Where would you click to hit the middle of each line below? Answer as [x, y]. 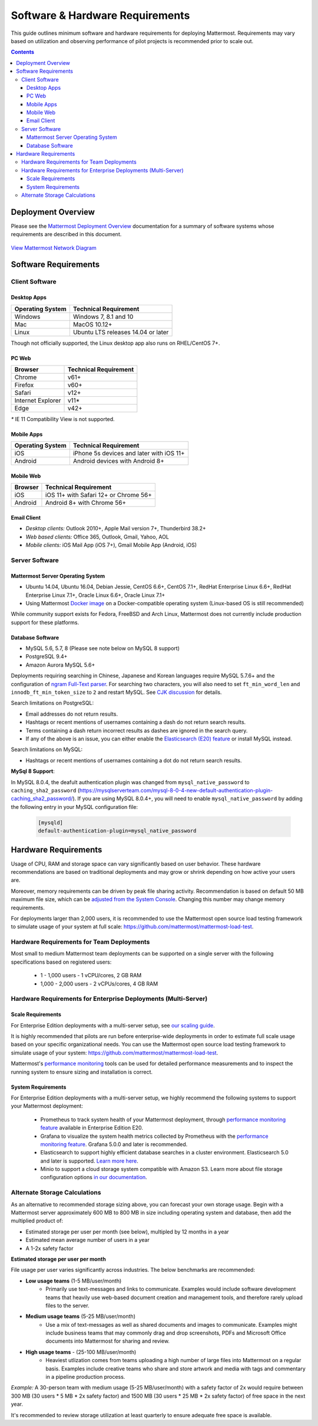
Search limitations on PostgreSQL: [52, 703]
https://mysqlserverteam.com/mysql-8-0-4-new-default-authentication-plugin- [176, 790]
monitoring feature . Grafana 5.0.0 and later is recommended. [114, 1144]
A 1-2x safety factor [49, 1248]
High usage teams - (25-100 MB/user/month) [81, 1352]
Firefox [24, 385]
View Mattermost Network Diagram [54, 247]
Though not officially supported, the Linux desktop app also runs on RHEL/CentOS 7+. [115, 343]
